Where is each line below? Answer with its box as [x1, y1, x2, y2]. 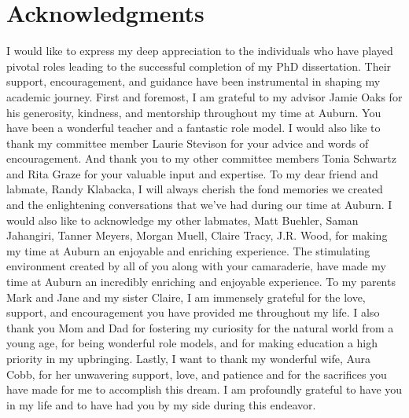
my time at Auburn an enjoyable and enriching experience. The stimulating [6, 242, 370, 258]
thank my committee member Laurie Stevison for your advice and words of [6, 134, 369, 151]
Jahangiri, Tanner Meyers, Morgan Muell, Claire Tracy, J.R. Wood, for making [6, 227, 388, 244]
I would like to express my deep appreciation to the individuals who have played [6, 42, 393, 59]
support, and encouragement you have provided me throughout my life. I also [6, 304, 380, 321]
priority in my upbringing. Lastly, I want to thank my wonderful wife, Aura [6, 350, 370, 366]
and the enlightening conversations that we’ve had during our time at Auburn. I [6, 196, 392, 213]
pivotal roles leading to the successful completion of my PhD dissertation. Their [6, 57, 392, 74]
